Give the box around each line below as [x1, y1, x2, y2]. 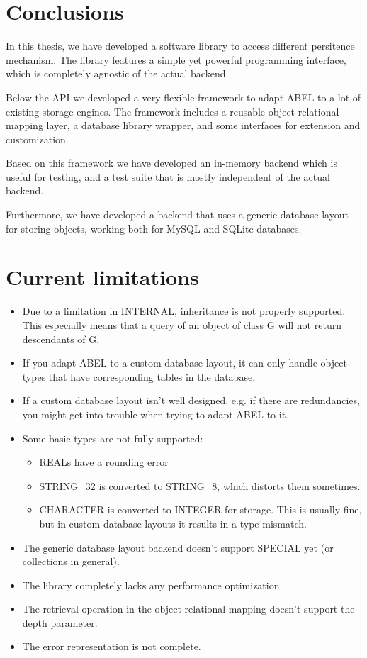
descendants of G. [22, 331, 100, 346]
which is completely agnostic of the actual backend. [6, 66, 229, 81]
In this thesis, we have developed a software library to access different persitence [6, 38, 355, 53]
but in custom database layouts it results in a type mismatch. [39, 515, 307, 530]
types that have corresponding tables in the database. [22, 369, 256, 384]
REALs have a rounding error [39, 455, 169, 469]
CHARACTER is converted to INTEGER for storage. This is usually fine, [39, 502, 362, 517]
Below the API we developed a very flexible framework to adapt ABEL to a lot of [6, 89, 361, 104]
